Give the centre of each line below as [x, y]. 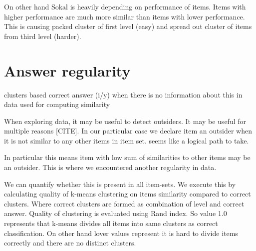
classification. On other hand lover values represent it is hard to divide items [121, 233]
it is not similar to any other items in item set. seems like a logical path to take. [127, 140]
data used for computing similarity [57, 104]
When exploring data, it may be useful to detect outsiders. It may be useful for [125, 121]
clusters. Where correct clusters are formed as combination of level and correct [124, 203]
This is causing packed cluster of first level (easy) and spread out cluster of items [128, 26]
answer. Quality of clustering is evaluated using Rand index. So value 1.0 [116, 213]
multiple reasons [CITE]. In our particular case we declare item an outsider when [128, 131]
